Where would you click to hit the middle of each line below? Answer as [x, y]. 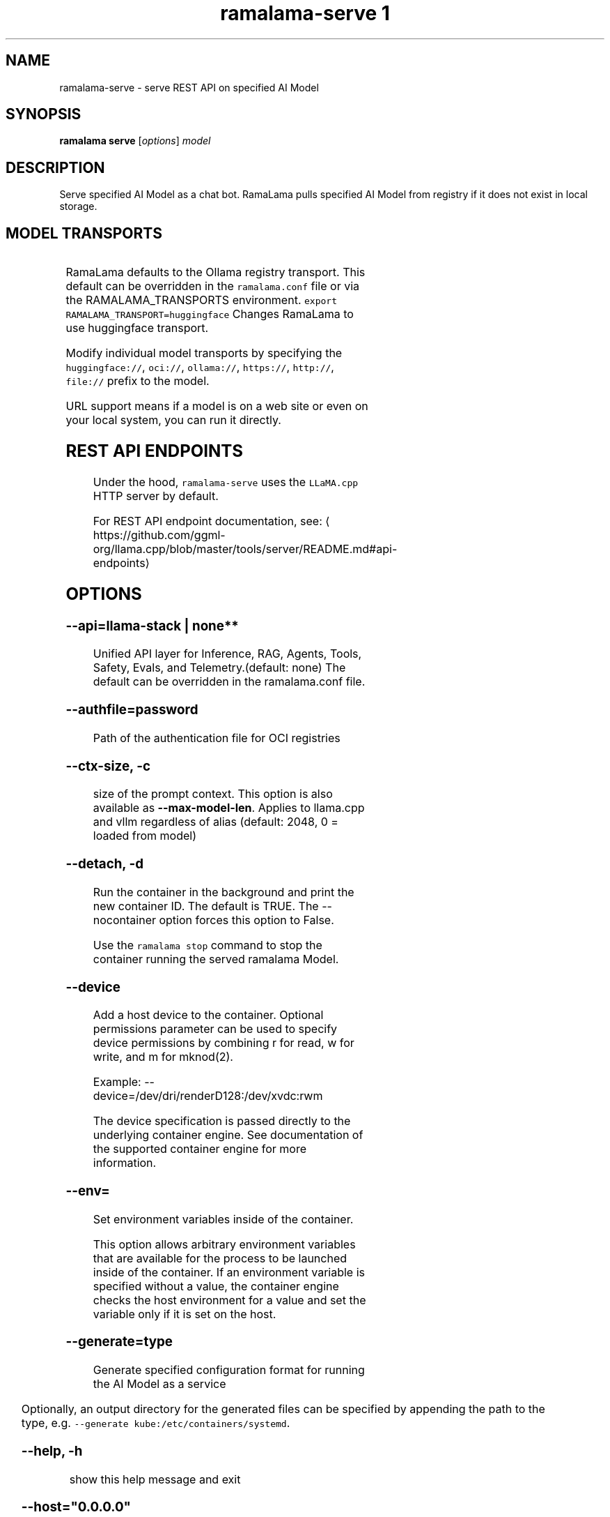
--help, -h [52, 1451]
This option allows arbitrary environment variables [224, 1244]
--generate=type [119, 1342]
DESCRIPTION [55, 167]
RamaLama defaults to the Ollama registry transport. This [216, 272]
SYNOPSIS [44, 114]
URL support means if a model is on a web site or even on [217, 406]
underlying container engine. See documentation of [228, 1135]
